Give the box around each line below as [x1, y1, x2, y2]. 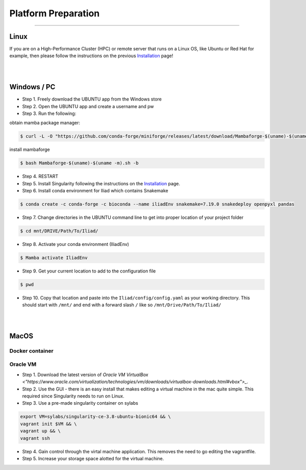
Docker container [9, 347, 54, 354]
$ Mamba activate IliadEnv [20, 255, 88, 260]
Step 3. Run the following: [22, 110, 76, 116]
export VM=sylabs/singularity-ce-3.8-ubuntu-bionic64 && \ [20, 414, 171, 419]
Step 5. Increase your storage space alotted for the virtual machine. [22, 455, 164, 461]
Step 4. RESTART [22, 174, 59, 180]
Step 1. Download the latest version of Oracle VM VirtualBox [22, 372, 148, 378]
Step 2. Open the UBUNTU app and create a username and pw [22, 103, 154, 109]
